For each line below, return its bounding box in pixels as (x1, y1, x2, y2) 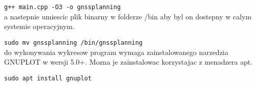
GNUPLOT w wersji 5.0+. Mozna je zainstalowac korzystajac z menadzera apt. (4, 56, 253, 67)
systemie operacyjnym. (4, 21, 75, 32)
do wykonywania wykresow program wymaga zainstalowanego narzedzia (4, 46, 229, 57)
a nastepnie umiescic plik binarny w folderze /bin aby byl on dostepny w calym (4, 11, 252, 21)
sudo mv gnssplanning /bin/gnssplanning (4, 39, 143, 46)
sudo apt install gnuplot (4, 74, 92, 82)
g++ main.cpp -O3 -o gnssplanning (4, 4, 121, 11)
